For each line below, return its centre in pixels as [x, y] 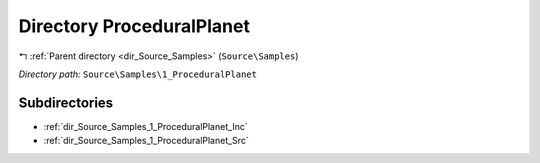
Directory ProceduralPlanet [134, 26]
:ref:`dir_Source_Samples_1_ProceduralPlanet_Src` [146, 141]
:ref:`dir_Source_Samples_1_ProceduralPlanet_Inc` [146, 126]
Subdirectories [66, 102]
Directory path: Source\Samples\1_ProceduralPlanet [137, 74]
